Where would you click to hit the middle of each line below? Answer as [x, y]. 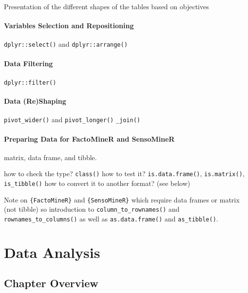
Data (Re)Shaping [35, 101]
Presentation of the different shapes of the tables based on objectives [106, 6]
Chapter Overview [51, 283]
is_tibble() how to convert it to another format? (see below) [97, 183]
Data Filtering [29, 63]
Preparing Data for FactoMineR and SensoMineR [89, 138]
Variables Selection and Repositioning [69, 26]
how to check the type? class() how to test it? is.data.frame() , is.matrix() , [124, 174]
